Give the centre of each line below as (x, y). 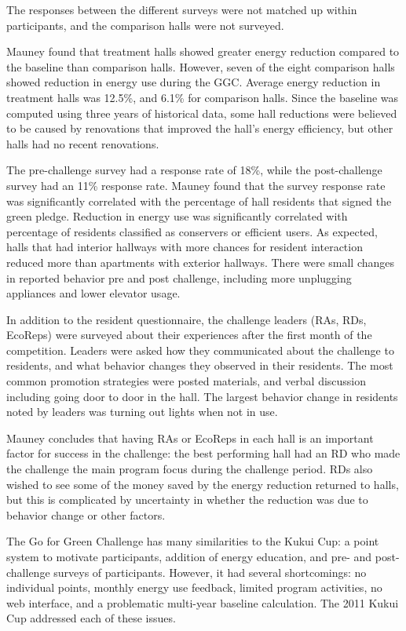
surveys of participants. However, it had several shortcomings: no (210, 572)
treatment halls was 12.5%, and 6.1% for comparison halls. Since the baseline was (203, 97)
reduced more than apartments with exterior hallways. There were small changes (201, 262)
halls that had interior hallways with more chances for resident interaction (185, 247)
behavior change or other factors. (86, 514)
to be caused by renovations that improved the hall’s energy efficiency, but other (200, 128)
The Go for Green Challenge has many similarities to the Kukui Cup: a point (193, 541)
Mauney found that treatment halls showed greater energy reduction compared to (203, 51)
